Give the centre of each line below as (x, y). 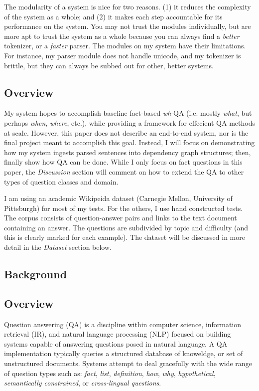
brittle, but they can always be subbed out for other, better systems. (109, 65)
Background (36, 274)
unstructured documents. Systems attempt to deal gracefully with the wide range (128, 363)
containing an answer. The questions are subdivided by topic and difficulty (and (126, 227)
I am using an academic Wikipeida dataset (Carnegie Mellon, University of (118, 198)
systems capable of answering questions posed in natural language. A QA (116, 343)
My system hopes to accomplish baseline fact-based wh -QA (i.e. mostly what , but (128, 113)
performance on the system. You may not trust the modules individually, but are (128, 26)
